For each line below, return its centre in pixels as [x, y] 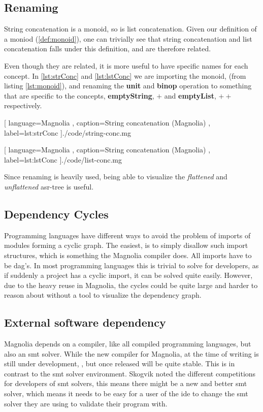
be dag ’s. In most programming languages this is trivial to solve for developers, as [131, 265]
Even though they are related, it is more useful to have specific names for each [126, 65]
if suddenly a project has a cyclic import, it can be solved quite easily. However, [128, 275]
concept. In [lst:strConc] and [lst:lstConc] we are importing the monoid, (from [125, 75]
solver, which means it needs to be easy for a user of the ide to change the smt [126, 393]
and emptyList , [190, 95]
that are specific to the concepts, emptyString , [79, 95]
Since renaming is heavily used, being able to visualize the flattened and [116, 177]
